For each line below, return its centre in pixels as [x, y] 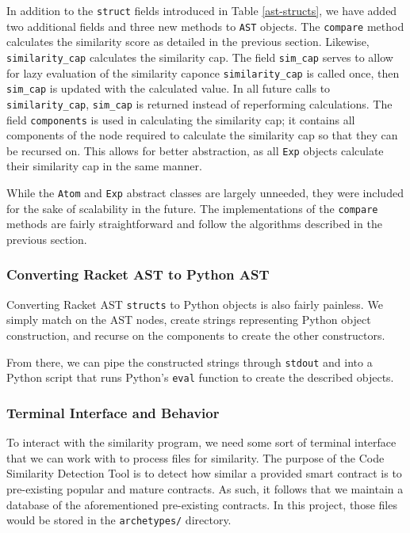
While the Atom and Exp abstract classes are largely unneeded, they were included [205, 193]
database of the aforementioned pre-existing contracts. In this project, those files [202, 504]
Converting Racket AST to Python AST [138, 274]
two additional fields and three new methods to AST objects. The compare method [205, 26]
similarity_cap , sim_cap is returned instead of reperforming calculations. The [199, 103]
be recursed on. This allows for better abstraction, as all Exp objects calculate [195, 150]
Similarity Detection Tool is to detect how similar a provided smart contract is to [204, 473]
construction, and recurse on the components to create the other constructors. [196, 335]
